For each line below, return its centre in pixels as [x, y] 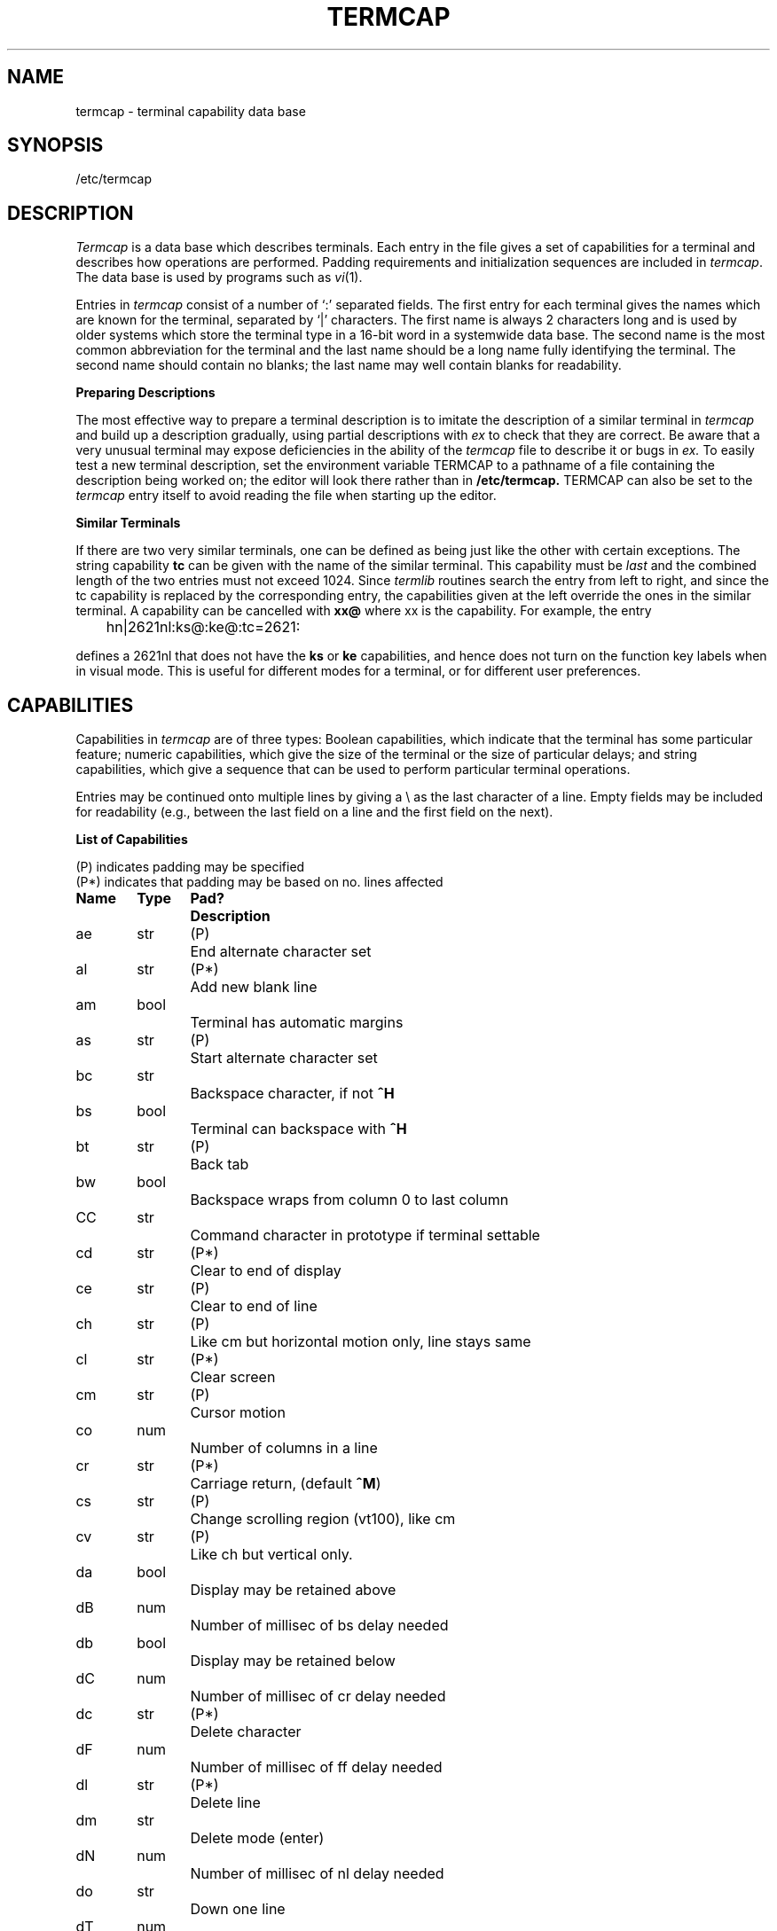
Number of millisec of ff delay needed [316, 1767]
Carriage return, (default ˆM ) [286, 1484]
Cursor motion [238, 1413]
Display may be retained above [293, 1590]
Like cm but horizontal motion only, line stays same [361, 1342]
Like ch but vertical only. [271, 1555]
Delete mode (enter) [257, 1838]
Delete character [246, 1732]
